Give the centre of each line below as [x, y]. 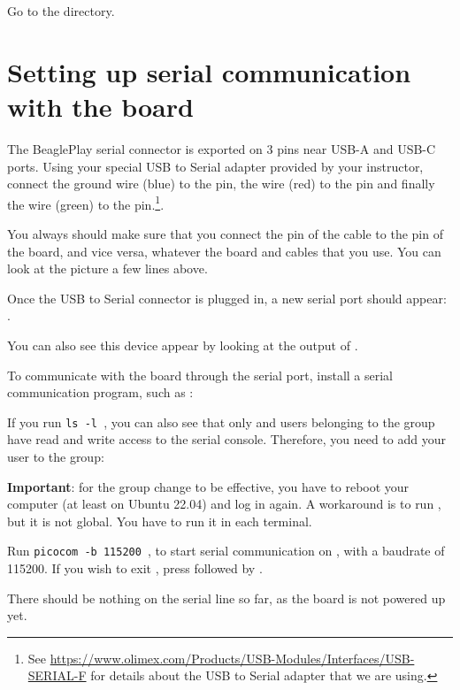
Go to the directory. [61, 11]
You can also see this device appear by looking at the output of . [183, 345]
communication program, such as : [100, 392]
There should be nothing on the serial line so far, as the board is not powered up [226, 598]
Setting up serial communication [209, 71]
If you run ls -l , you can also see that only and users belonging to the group [221, 422]
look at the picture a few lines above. [107, 268]
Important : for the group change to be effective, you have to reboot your [208, 486]
